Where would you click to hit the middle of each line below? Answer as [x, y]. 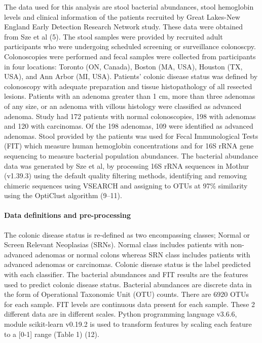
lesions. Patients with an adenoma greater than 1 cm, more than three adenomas [130, 96]
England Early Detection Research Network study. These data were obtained [123, 27]
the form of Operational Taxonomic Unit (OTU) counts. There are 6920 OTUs [126, 294]
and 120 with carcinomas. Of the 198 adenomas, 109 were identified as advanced [129, 126]
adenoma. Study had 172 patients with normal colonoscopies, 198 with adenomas [130, 116]
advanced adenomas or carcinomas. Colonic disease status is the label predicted [127, 264]
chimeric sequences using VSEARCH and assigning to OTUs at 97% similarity [126, 185]
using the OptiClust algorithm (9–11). [63, 195]
